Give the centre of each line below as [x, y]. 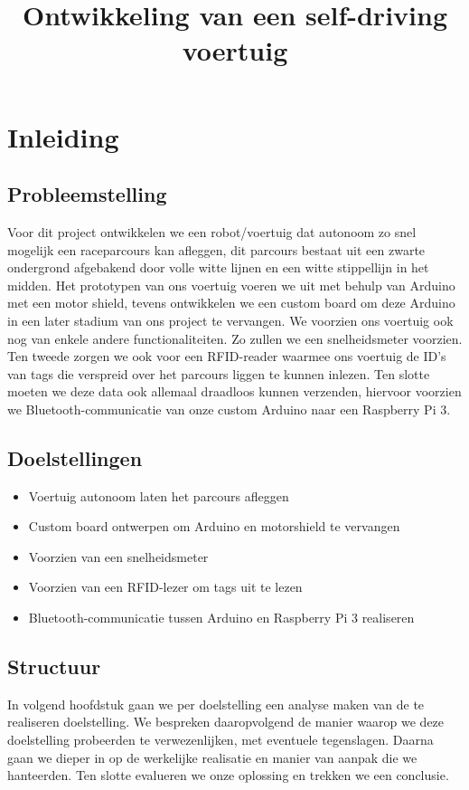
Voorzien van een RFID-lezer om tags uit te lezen [165, 587]
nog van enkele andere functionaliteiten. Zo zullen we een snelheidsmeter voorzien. [235, 338]
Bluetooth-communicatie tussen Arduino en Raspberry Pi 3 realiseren [221, 618]
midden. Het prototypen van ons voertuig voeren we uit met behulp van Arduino [231, 285]
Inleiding [63, 136]
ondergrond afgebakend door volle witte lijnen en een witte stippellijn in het [218, 267]
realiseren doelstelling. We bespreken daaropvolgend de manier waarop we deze [226, 722]
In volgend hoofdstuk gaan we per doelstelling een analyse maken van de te [216, 704]
